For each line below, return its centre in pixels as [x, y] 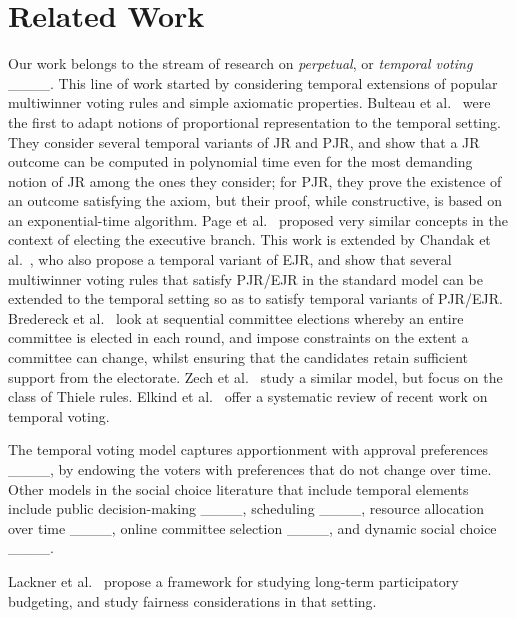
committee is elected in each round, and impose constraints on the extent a [238, 337]
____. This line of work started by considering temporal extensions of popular [253, 82]
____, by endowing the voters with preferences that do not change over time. [250, 469]
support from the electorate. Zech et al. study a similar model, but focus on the [255, 376]
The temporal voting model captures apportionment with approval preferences [248, 449]
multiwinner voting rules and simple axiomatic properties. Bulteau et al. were [249, 102]
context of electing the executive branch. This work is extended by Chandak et [249, 239]
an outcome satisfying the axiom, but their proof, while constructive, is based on [255, 200]
